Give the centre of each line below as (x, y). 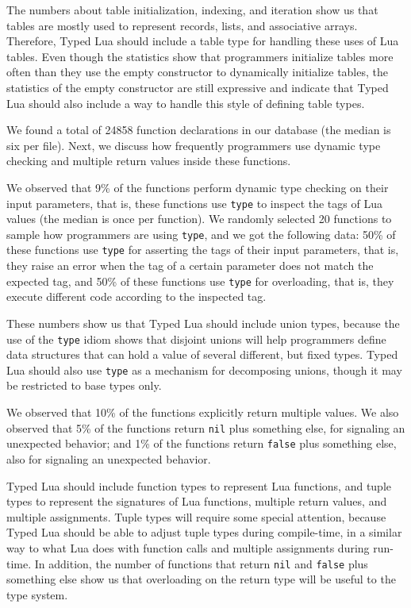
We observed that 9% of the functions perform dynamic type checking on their (198, 187)
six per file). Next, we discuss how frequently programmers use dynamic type (194, 145)
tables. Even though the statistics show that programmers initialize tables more (200, 56)
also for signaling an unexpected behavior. (109, 458)
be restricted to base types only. (84, 385)
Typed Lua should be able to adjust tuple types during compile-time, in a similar (204, 532)
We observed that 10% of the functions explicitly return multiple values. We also (203, 412)
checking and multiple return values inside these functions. (149, 161)
